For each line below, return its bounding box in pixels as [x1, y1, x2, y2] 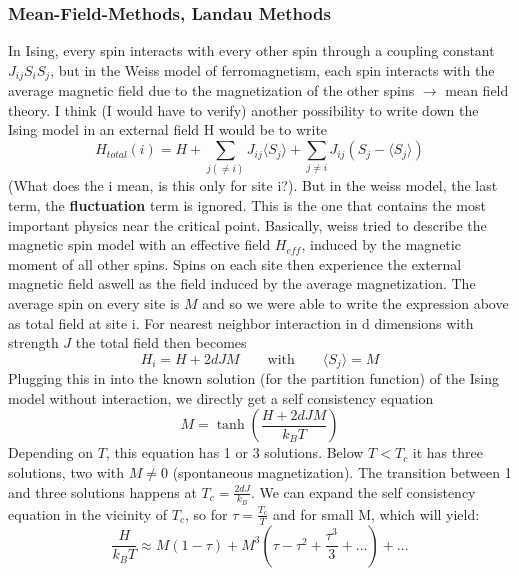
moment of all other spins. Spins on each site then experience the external [8, 253, 462, 274]
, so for [184, 503, 228, 524]
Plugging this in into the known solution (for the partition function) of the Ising [8, 368, 499, 389]
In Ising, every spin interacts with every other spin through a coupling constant [8, 40, 495, 61]
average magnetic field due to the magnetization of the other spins [8, 80, 415, 101]
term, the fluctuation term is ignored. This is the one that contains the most [8, 194, 486, 215]
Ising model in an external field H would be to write [8, 119, 328, 140]
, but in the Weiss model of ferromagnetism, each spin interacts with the [50, 59, 495, 80]
